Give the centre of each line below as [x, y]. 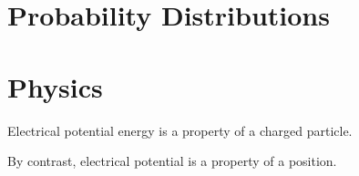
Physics [55, 86]
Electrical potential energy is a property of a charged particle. [180, 130]
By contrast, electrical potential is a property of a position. [172, 161]
